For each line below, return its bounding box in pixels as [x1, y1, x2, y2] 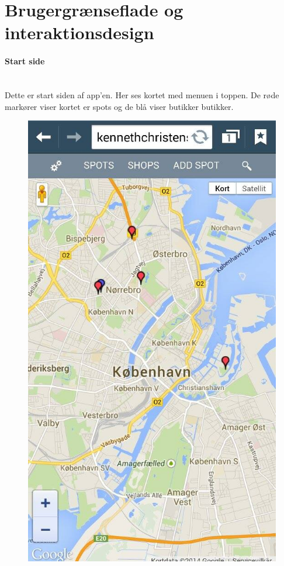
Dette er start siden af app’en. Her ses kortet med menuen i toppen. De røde [5, 88, 279, 101]
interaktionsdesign [5, 20, 154, 44]
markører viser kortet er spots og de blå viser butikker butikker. [5, 100, 234, 112]
